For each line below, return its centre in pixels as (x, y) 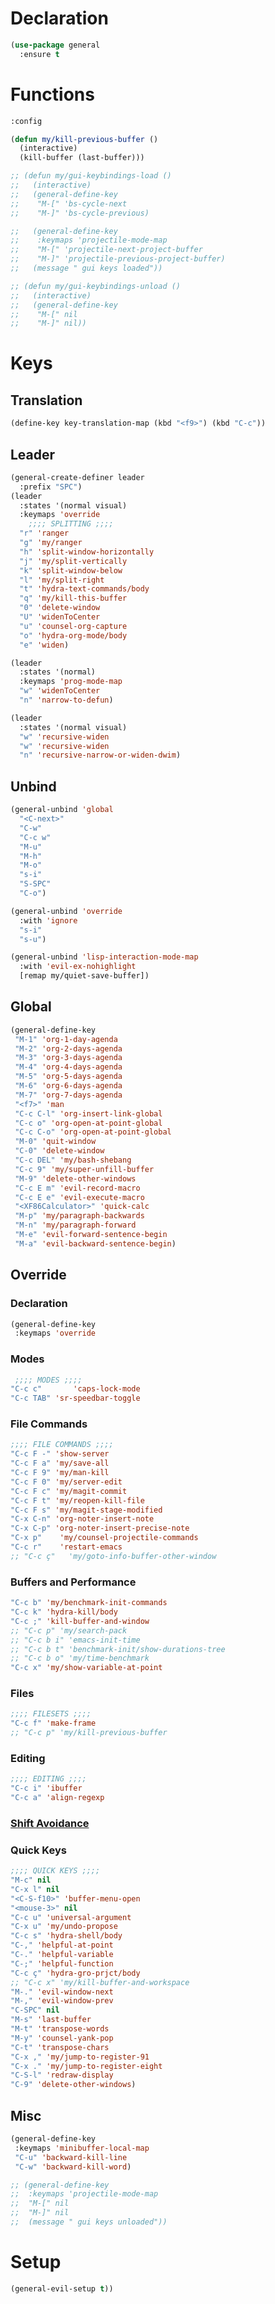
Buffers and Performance (73, 1582)
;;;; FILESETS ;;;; (51, 1714)
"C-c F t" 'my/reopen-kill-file (77, 1500)
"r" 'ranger (44, 533)
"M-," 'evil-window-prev (62, 2001)
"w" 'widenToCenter (60, 691)
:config (26, 121)
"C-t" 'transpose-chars (60, 2047)
